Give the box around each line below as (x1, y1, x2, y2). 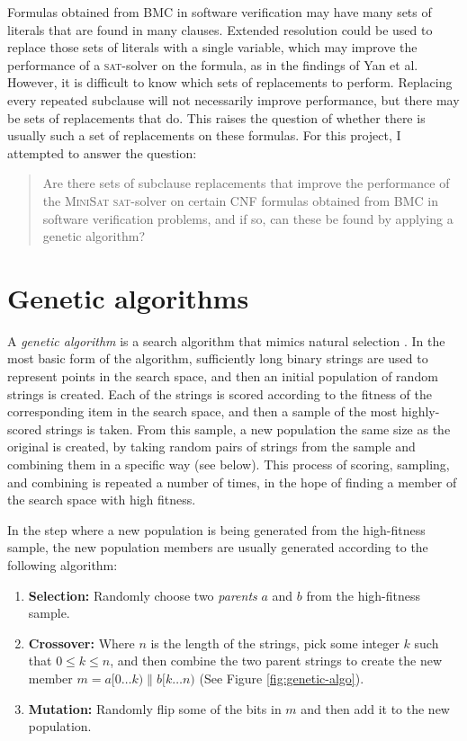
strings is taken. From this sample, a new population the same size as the (45, 419, 451, 438)
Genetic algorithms (7, 279, 249, 316)
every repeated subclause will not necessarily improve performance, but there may (7, 90, 460, 109)
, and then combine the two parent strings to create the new (110, 651, 443, 670)
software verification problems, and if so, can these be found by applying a (42, 209, 454, 228)
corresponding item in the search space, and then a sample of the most (7, 402, 398, 421)
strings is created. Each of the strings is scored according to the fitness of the (7, 384, 432, 403)
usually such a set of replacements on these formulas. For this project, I (7, 126, 401, 145)
